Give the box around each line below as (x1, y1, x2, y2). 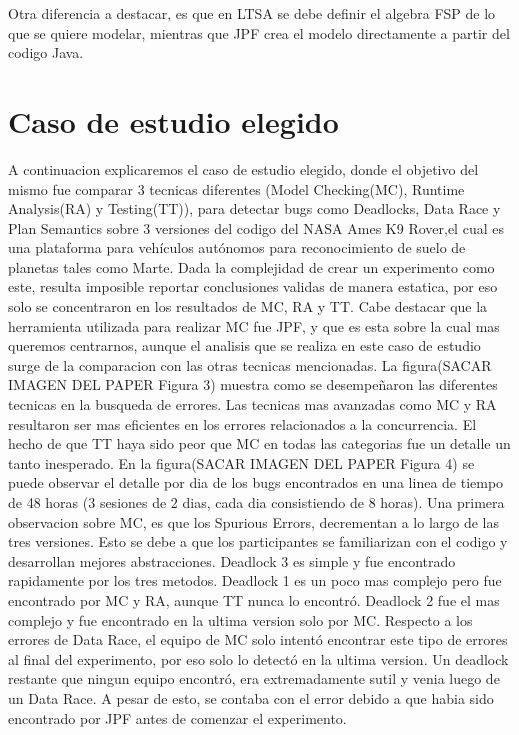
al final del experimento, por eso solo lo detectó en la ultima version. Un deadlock (8, 648, 509, 669)
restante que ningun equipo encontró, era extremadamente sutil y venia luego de (8, 668, 500, 689)
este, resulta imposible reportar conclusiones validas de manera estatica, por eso (8, 276, 498, 297)
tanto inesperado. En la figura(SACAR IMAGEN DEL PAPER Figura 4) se (8, 452, 475, 473)
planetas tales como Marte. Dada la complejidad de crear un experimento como (8, 256, 495, 277)
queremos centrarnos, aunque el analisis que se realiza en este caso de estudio (8, 335, 481, 356)
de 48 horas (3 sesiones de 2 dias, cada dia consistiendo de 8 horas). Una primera (8, 492, 505, 512)
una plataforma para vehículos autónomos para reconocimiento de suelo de (8, 237, 466, 258)
